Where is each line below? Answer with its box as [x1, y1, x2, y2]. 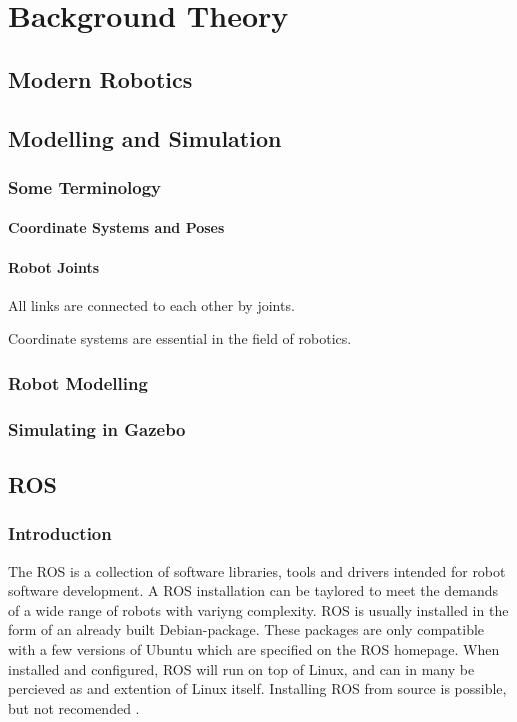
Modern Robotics [8, 63, 193, 94]
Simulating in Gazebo [8, 416, 186, 441]
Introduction [8, 521, 112, 546]
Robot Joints [8, 256, 100, 277]
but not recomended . [8, 697, 140, 718]
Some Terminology [8, 174, 162, 199]
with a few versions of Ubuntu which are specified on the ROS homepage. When [8, 639, 500, 660]
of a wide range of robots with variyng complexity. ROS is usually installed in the [8, 599, 509, 620]
